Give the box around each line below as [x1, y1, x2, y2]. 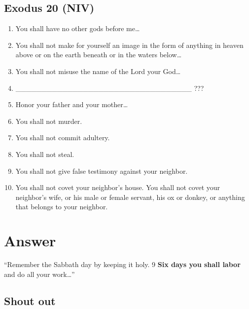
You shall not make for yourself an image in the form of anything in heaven [15, 39, 244, 50]
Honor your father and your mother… [15, 99, 128, 110]
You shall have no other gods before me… [15, 23, 140, 34]
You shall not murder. [15, 116, 82, 126]
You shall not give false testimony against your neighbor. [15, 165, 188, 176]
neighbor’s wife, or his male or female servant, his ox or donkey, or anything [15, 192, 245, 202]
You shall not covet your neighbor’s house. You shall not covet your [15, 182, 220, 193]
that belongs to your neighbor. [15, 201, 108, 212]
